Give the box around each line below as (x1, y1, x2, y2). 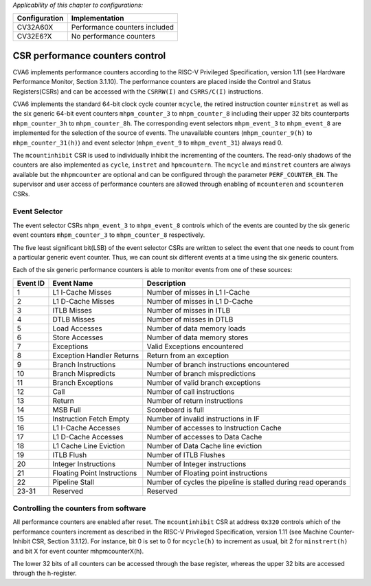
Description (146, 278, 186, 288)
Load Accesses (52, 324, 102, 333)
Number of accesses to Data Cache (146, 432, 262, 441)
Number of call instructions (146, 386, 235, 396)
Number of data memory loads (146, 324, 247, 333)
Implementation (71, 14, 124, 23)
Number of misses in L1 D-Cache (146, 296, 254, 306)
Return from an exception (146, 350, 229, 360)
